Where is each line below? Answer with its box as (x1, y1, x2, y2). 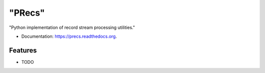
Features (9, 46, 37, 54)
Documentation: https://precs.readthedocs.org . (21, 33, 117, 39)
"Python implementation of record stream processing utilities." (9, 24, 135, 30)
